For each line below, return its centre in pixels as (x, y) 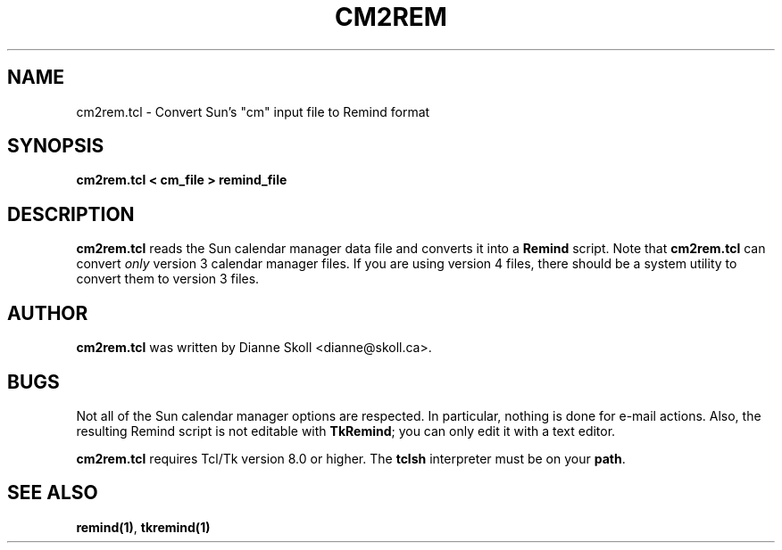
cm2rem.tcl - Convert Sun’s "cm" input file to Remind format (253, 111)
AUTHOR (48, 313)
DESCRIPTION (71, 214)
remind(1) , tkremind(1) (143, 527)
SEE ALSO (53, 493)
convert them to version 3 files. (168, 279)
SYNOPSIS (56, 146)
